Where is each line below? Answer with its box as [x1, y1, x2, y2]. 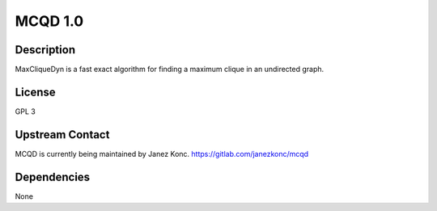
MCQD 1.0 [15, 12, 84, 30]
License [15, 85, 56, 99]
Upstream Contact [15, 128, 110, 141]
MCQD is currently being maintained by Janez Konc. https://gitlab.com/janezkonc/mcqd [15, 149, 309, 158]
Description [15, 43, 76, 57]
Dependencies [15, 170, 91, 184]
